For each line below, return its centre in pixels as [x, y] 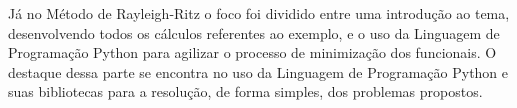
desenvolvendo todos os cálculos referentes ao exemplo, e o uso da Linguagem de [254, 32]
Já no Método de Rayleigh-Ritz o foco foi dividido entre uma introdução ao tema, [259, 13]
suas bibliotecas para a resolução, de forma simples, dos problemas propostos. [245, 91]
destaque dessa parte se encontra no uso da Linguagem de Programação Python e [258, 71]
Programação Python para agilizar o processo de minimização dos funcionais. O [252, 52]
